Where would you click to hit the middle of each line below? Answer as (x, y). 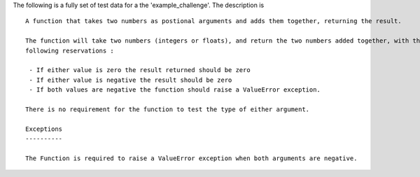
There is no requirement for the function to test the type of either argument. (168, 109)
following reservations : (70, 50)
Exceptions (44, 129)
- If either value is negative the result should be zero (131, 80)
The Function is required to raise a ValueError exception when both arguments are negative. (191, 158)
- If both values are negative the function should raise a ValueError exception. (175, 90)
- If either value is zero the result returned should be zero (140, 70)
